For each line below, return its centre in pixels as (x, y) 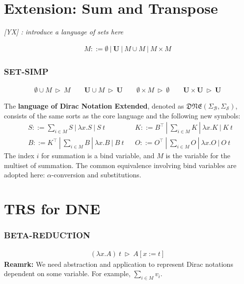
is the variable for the (198, 156)
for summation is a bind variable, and (98, 156)
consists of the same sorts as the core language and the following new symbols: (122, 115)
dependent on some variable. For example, (67, 273)
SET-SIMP (26, 71)
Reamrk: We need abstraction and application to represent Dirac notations (119, 264)
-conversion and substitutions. (96, 175)
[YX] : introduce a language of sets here (64, 32)
